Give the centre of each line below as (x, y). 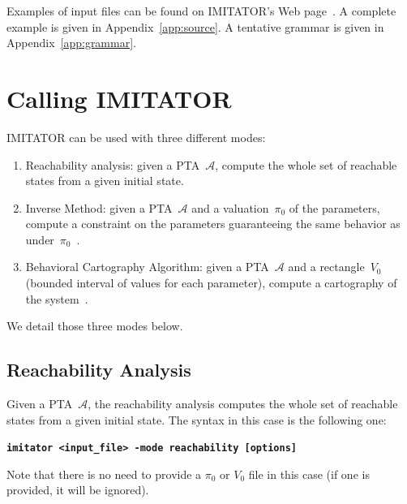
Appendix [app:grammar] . (71, 43)
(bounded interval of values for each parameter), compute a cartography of (211, 283)
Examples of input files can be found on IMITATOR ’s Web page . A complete (201, 11)
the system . (57, 298)
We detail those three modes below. (95, 326)
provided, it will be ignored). (78, 490)
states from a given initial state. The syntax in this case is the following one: (197, 419)
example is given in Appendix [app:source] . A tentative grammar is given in (195, 26)
